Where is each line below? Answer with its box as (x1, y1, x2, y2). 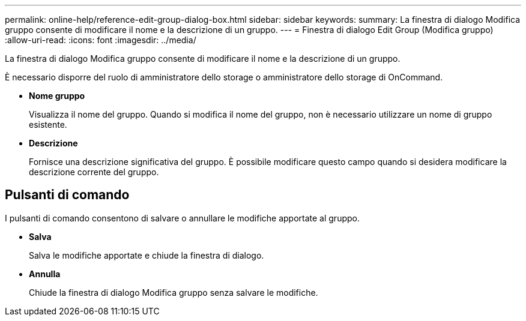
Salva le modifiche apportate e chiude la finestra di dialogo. (29, 250, 264, 260)
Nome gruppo (29, 91, 85, 101)
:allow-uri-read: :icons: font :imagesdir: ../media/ (5, 35, 196, 45)
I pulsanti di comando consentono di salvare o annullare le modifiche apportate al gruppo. (5, 212, 360, 223)
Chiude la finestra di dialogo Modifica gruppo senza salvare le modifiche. (29, 287, 318, 298)
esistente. (29, 119, 67, 130)
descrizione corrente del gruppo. (29, 167, 159, 177)
